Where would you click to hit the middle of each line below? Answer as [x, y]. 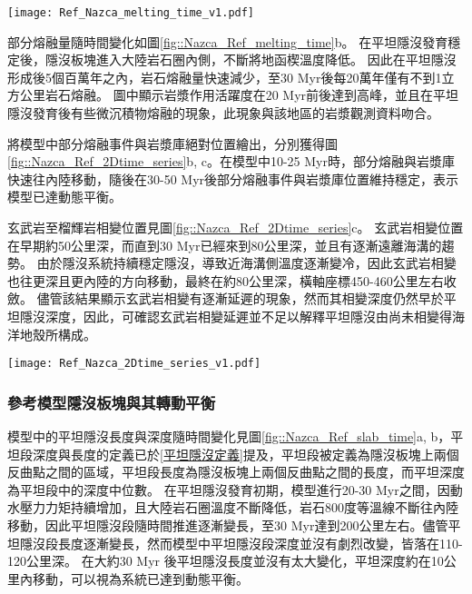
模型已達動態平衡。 [64, 197]
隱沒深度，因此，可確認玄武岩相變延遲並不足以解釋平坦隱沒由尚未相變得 [236, 316]
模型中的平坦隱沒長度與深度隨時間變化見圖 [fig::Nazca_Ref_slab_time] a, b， [229, 436]
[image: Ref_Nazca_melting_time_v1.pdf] [131, 13]
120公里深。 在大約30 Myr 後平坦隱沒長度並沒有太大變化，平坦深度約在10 [226, 561]
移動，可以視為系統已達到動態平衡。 [140, 578]
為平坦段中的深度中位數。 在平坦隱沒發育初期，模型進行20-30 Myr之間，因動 [235, 489]
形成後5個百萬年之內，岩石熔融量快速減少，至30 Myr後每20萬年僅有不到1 [225, 77]
